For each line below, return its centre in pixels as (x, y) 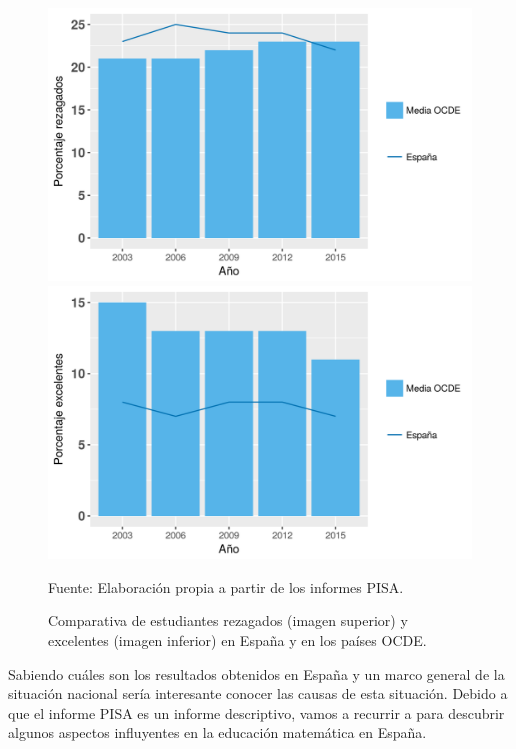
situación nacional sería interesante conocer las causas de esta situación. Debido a (258, 693)
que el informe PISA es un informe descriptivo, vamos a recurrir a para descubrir (256, 712)
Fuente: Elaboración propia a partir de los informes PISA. (226, 586)
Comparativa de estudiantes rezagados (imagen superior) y (228, 620)
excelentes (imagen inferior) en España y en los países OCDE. (237, 639)
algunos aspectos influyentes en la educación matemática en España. (217, 732)
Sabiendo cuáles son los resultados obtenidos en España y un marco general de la (256, 673)
